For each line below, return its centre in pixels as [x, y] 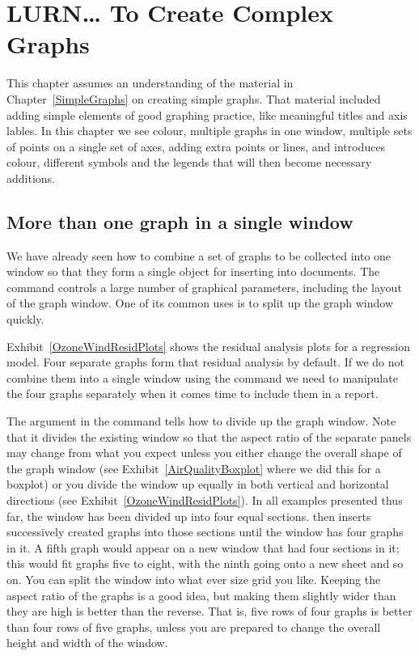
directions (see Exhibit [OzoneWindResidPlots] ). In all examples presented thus [205, 499]
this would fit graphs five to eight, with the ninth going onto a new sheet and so [205, 563]
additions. [31, 178]
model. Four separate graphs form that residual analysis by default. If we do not [205, 362]
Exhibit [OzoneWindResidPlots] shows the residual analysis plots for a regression [208, 346]
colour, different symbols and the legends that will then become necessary [189, 162]
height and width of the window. [87, 643]
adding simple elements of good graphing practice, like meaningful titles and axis [207, 114]
